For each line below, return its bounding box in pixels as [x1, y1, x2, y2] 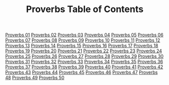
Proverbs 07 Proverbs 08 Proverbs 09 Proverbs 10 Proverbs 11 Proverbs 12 [5, 37, 160, 43]
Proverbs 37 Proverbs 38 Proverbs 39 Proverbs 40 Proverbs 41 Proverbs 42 [5, 64, 163, 70]
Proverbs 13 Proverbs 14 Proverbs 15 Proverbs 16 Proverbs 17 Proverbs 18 [5, 43, 158, 49]
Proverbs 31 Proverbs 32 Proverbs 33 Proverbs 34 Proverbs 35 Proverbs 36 [5, 59, 163, 65]
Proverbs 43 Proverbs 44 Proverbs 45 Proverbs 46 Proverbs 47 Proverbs [5, 69, 158, 75]
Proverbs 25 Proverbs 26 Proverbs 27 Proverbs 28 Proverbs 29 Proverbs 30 [5, 53, 164, 59]
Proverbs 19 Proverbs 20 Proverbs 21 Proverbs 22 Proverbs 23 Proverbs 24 [5, 48, 162, 54]
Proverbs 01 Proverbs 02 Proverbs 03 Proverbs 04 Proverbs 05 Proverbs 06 [5, 32, 164, 38]
